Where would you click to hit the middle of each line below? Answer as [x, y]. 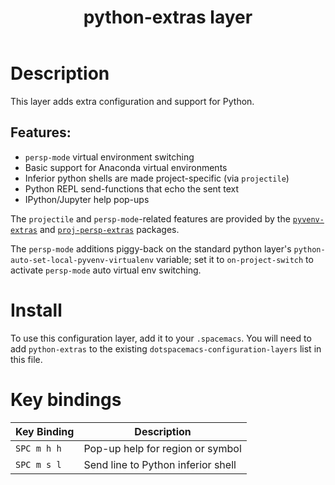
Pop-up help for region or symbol [162, 448]
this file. [26, 359]
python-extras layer [168, 17]
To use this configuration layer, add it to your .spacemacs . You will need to [161, 338]
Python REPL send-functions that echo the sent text [132, 188]
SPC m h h [38, 448]
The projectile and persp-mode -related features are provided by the [150, 218]
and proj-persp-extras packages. [109, 229]
